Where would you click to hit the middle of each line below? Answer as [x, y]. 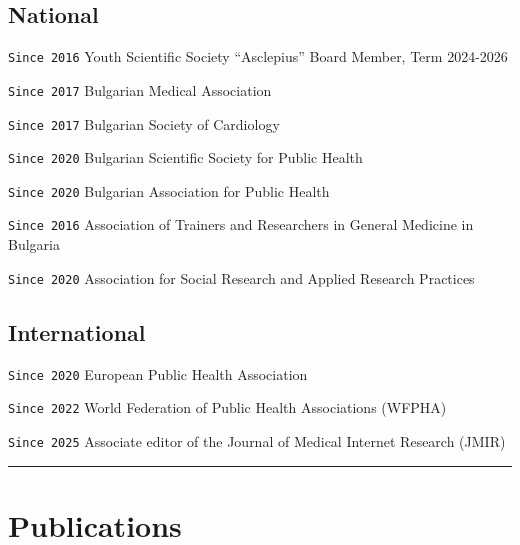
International [77, 331]
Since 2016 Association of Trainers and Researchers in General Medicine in [241, 224]
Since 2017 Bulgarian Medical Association [140, 89]
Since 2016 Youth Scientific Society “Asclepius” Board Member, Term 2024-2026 [258, 56]
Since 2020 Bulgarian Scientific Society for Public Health [185, 157]
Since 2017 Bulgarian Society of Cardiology [144, 123]
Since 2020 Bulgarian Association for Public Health [169, 190]
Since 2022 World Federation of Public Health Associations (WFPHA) [227, 407]
